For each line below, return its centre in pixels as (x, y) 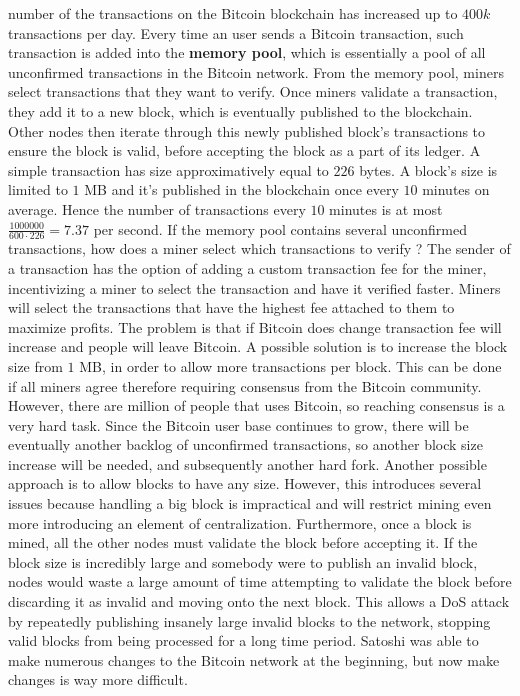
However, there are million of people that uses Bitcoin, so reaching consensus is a (256, 405)
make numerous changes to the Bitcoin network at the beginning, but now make (254, 659)
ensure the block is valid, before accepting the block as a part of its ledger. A (244, 150)
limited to (38, 189)
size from (35, 365)
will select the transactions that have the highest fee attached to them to (231, 307)
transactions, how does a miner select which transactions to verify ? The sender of (259, 248)
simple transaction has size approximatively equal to (168, 169)
